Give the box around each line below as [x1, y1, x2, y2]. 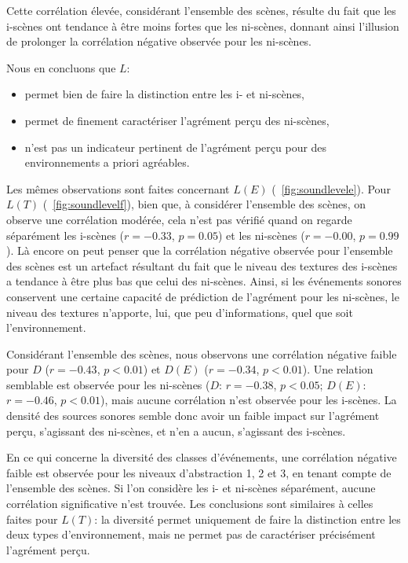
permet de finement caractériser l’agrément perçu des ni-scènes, [24, 112, 330, 128]
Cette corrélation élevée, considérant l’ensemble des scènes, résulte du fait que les [6, 2, 396, 18]
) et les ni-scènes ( [217, 226, 305, 243]
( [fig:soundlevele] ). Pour [271, 180, 391, 197]
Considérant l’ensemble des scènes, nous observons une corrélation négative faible [6, 345, 397, 362]
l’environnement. [6, 319, 86, 336]
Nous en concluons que [6, 59, 116, 75]
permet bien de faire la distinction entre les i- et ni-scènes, [24, 86, 305, 102]
